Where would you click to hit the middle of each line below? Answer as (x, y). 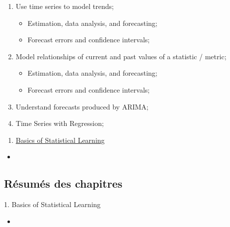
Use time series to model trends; (65, 6)
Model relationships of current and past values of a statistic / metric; (121, 56)
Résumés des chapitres (63, 183)
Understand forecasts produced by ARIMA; (82, 106)
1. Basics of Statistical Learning (52, 204)
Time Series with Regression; (60, 123)
